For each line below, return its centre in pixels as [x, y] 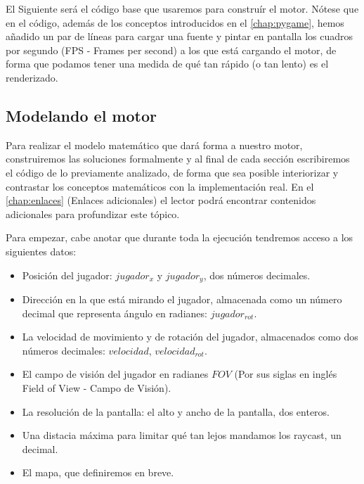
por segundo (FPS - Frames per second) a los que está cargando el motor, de [171, 50]
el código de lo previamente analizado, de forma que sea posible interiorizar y [172, 172]
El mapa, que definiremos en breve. [98, 472]
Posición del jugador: [67, 275]
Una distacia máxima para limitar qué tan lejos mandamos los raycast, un [182, 435]
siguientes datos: [41, 251]
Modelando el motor [81, 115]
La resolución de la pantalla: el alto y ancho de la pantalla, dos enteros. [176, 411]
